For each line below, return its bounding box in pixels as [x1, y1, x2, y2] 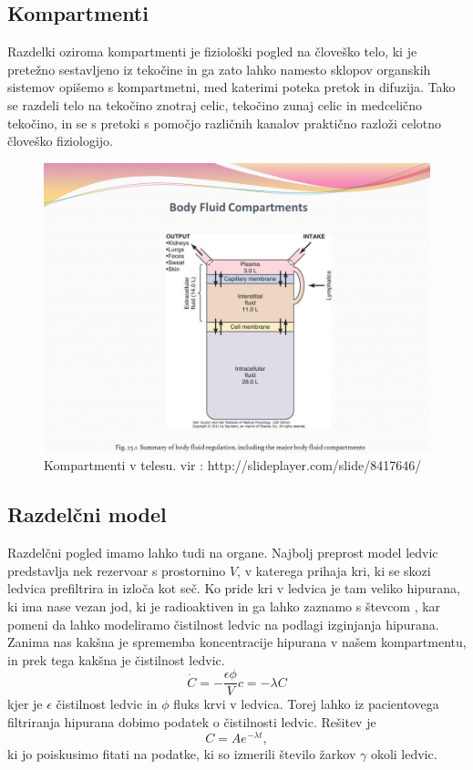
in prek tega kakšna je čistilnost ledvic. [7, 650, 225, 669]
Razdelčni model [7, 500, 167, 529]
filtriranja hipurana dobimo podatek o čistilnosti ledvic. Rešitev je [7, 712, 376, 731]
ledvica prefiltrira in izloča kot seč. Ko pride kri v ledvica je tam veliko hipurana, [7, 579, 460, 598]
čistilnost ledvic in [56, 694, 158, 714]
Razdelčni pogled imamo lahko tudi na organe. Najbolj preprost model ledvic [7, 543, 438, 562]
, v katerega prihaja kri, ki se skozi [237, 560, 431, 580]
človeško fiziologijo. [7, 131, 113, 150]
